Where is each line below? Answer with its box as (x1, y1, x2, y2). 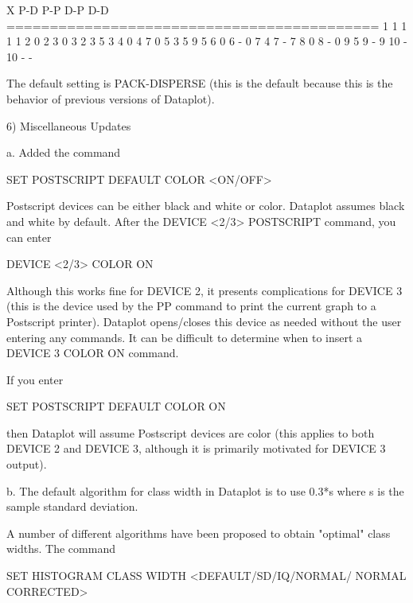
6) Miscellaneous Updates (6, 117, 131, 134)
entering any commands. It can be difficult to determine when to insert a (6, 329, 363, 345)
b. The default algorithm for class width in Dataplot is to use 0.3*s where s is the (6, 482, 404, 499)
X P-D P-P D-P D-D (6, 2, 109, 18)
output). (6, 456, 47, 473)
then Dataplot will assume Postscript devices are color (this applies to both (6, 424, 375, 441)
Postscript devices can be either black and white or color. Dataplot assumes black (6, 197, 405, 214)
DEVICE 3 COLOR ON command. (6, 344, 179, 361)
